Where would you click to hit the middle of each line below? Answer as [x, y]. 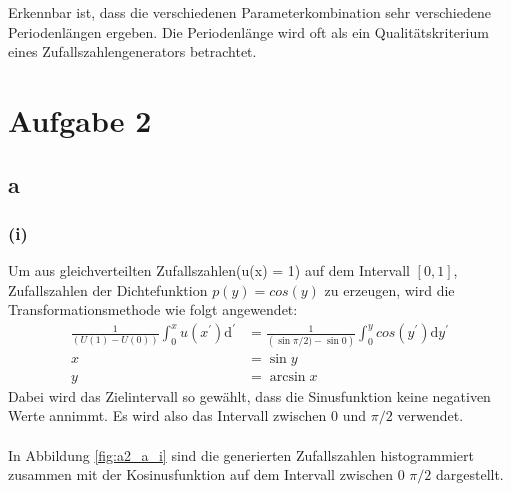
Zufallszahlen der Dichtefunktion [108, 289]
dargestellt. [469, 474]
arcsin [287, 376]
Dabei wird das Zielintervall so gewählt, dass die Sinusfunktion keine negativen [249, 395]
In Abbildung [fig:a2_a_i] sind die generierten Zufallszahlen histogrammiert [241, 454]
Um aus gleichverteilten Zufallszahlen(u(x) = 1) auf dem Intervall [209, 270]
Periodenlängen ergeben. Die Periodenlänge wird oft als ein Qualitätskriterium [248, 31]
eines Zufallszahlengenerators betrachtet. [132, 51]
